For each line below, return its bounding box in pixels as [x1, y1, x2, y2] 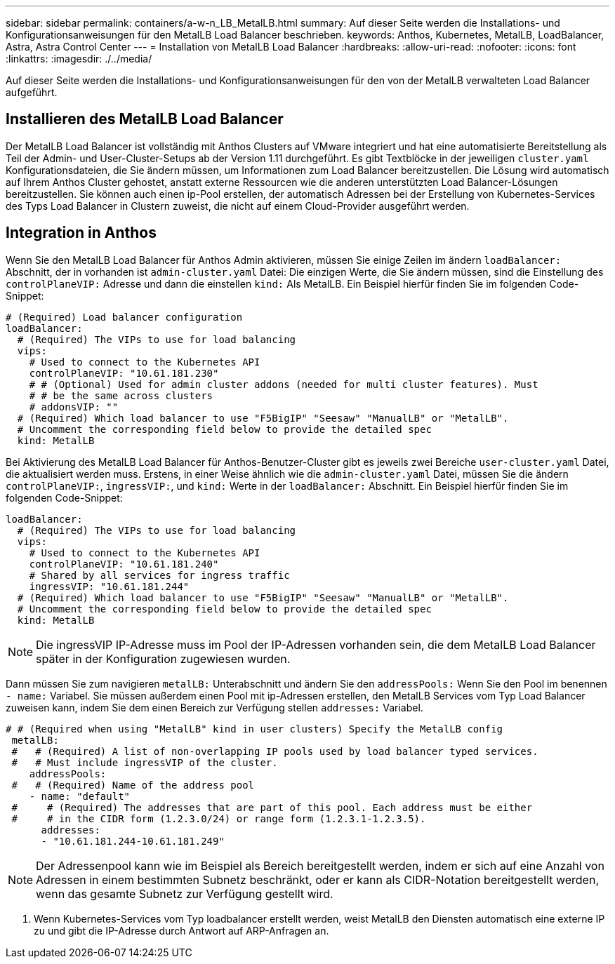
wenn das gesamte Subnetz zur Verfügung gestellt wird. [36, 886, 333, 901]
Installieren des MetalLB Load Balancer [6, 110, 284, 128]
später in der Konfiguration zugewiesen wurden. [36, 651, 291, 666]
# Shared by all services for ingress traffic [29, 569, 290, 581]
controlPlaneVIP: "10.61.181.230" [29, 367, 219, 379]
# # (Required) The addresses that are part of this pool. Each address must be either [11, 801, 533, 813]
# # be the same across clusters [29, 389, 213, 401]
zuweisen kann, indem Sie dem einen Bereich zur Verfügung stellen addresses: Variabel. [6, 701, 423, 714]
